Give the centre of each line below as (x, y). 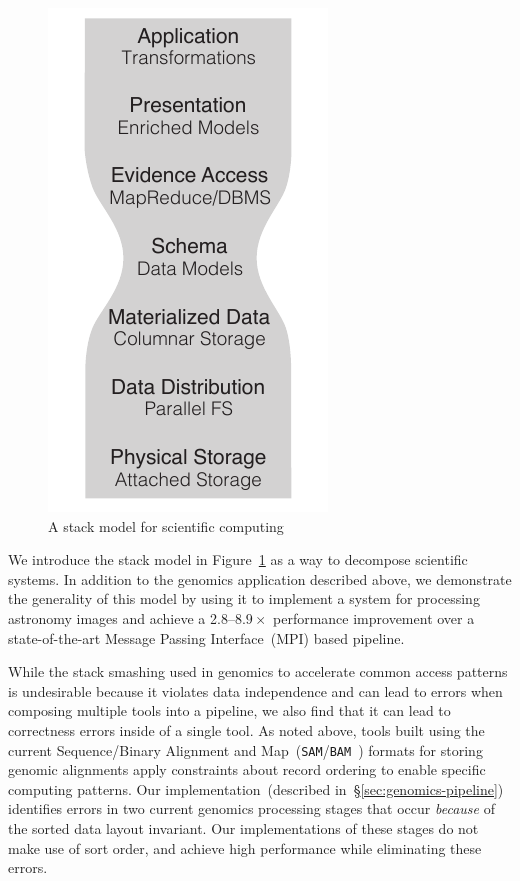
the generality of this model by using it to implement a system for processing (244, 598)
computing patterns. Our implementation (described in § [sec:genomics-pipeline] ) (256, 788)
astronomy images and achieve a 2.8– (121, 617)
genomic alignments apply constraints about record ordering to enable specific (247, 769)
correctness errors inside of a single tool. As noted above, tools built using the (246, 729)
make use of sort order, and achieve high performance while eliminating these (245, 847)
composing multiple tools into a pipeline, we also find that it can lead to (229, 710)
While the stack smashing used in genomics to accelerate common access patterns (258, 671)
